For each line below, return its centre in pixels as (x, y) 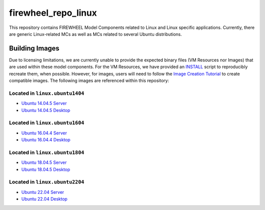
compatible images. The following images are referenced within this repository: (89, 80)
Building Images (34, 48)
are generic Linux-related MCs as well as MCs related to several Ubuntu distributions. (95, 34)
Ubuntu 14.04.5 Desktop (46, 110)
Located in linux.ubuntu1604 (47, 123)
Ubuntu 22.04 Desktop (44, 199)
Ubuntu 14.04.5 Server (44, 104)
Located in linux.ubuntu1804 (47, 152)
